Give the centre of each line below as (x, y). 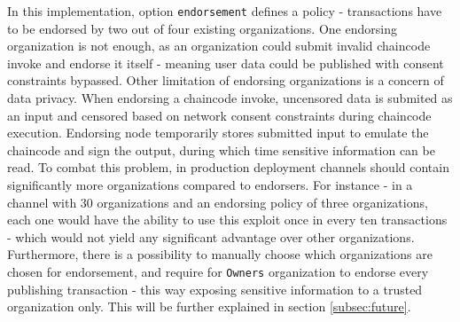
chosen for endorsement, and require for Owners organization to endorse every (218, 271)
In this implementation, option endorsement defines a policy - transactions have (225, 11)
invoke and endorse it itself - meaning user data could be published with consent (226, 63)
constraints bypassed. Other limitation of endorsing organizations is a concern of (226, 80)
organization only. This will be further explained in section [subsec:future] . (209, 306)
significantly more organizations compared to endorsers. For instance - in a (210, 185)
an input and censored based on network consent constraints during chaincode (219, 115)
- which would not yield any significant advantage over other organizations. (211, 236)
